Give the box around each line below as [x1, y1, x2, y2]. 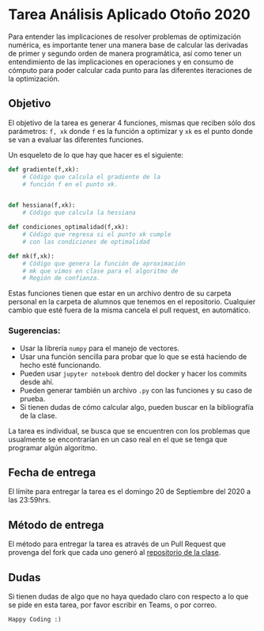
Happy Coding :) [8, 615, 62, 623]
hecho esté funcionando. [19, 360, 101, 369]
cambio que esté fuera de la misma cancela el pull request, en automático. [8, 305, 251, 315]
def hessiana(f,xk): [8, 201, 77, 209]
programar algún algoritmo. [8, 442, 97, 453]
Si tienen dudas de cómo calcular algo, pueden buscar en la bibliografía [19, 402, 255, 411]
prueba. [19, 394, 46, 403]
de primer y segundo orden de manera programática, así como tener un [8, 48, 242, 58]
